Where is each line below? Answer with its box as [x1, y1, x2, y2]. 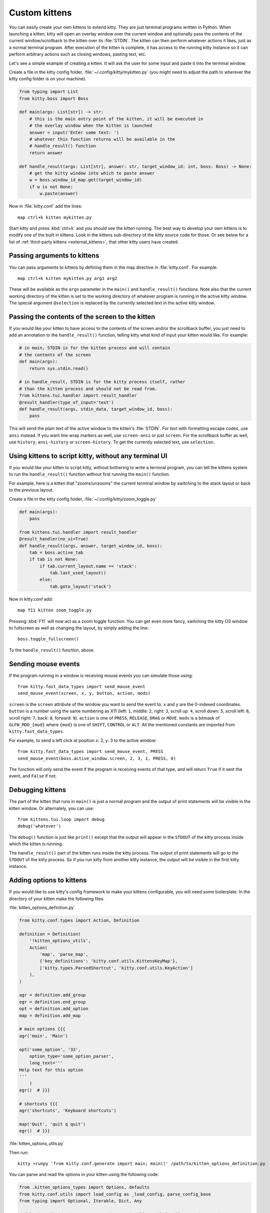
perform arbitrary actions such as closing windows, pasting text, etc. [9, 51, 146, 57]
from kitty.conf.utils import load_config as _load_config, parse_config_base [19, 1191, 211, 1197]
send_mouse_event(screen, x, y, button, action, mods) [17, 690, 151, 696]
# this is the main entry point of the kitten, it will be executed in [29, 116, 204, 121]
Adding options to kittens [9, 876, 87, 885]
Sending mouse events [9, 660, 80, 668]
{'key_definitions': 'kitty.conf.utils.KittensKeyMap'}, [39, 958, 178, 964]
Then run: [9, 1149, 29, 1155]
